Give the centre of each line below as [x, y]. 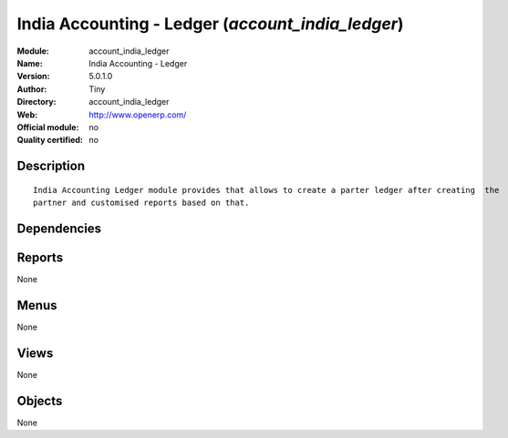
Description [51, 166]
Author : [32, 89]
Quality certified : [50, 140]
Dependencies [59, 228]
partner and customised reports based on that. [141, 203]
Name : [30, 63]
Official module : [48, 127]
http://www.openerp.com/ [138, 115]
